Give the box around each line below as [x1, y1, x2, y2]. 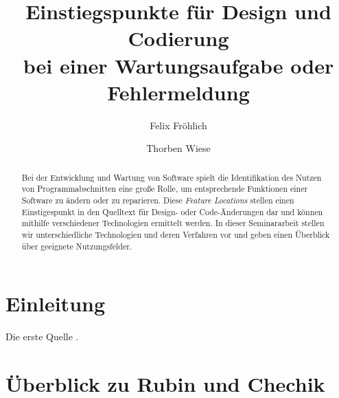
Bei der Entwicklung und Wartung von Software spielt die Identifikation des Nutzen [21, 171, 322, 183]
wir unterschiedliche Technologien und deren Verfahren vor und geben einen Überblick [21, 228, 330, 240]
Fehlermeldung [107, 78, 250, 106]
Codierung [128, 24, 229, 52]
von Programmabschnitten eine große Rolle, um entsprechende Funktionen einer [21, 183, 308, 195]
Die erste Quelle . [5, 329, 79, 344]
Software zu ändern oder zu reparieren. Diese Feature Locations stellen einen [21, 194, 294, 206]
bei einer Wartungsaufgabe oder [23, 51, 334, 79]
